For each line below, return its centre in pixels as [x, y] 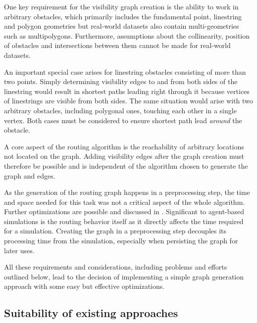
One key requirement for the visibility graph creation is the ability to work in [121, 6]
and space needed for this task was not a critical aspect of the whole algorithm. [125, 202]
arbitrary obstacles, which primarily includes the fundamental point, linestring [123, 16]
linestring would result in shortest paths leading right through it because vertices [127, 91]
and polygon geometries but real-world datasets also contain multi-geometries [122, 26]
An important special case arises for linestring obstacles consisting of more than [125, 71]
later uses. [19, 250]
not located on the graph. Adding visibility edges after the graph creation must [124, 156]
